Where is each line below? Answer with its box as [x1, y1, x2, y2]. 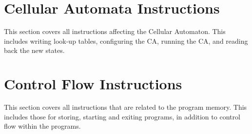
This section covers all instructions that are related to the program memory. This [4, 102, 247, 112]
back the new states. [4, 45, 65, 55]
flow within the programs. [4, 121, 81, 131]
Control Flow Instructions [4, 74, 182, 94]
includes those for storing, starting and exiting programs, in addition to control [4, 111, 240, 121]
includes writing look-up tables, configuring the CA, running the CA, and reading [4, 35, 248, 46]
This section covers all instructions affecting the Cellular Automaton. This [4, 26, 226, 36]
